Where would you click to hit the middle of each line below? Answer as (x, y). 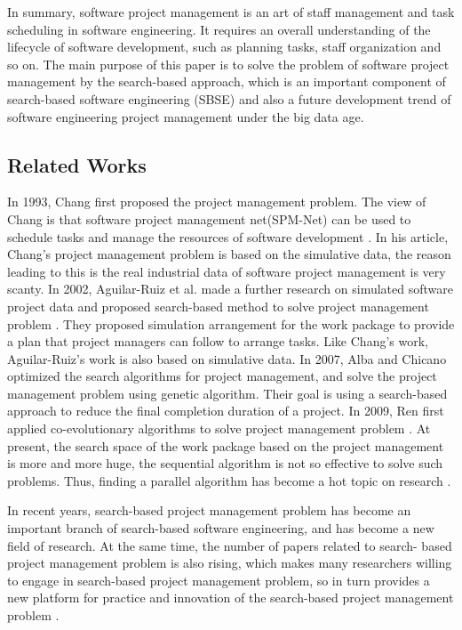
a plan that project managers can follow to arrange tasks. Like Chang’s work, (218, 341)
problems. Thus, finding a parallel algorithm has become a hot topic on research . (229, 480)
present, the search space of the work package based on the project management (226, 445)
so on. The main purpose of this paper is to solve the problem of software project (228, 64)
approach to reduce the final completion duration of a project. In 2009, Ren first (226, 411)
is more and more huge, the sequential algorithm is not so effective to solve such (225, 463)
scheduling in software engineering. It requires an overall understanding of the (219, 29)
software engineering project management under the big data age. (186, 116)
